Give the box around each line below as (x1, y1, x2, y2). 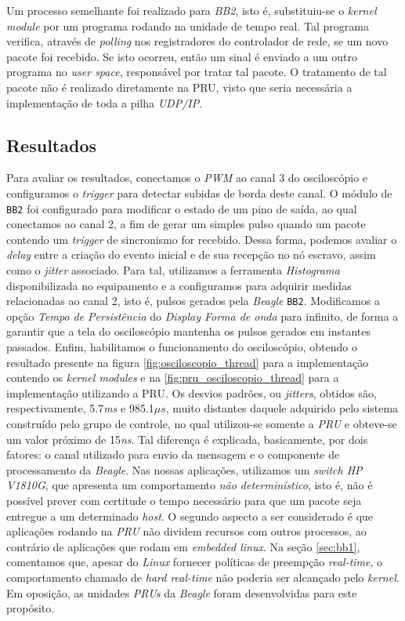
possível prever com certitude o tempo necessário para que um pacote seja (6, 492, 362, 508)
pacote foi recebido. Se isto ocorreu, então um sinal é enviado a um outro (6, 48, 357, 64)
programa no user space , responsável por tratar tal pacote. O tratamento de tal (6, 64, 387, 80)
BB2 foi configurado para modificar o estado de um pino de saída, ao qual (6, 200, 357, 216)
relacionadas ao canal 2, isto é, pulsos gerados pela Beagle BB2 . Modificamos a (6, 292, 380, 309)
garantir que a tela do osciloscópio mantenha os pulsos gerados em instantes (6, 323, 371, 340)
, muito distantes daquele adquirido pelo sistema (165, 400, 399, 416)
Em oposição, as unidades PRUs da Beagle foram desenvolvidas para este (6, 584, 357, 601)
